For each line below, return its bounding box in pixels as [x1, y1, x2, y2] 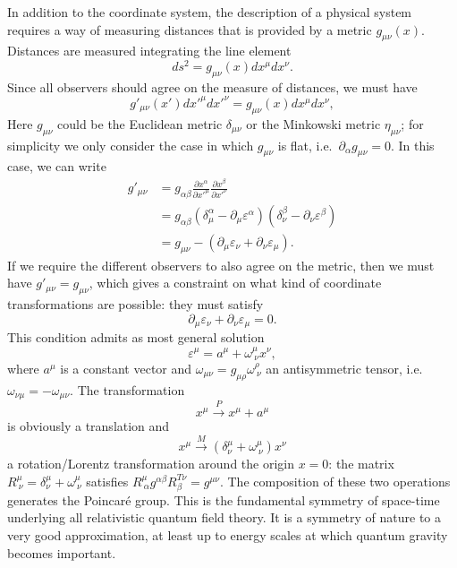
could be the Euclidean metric [56, 114, 223, 133]
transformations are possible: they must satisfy [7, 295, 264, 314]
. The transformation [70, 380, 185, 399]
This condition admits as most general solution [7, 328, 265, 347]
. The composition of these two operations [219, 471, 451, 490]
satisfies [86, 471, 129, 490]
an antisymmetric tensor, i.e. [266, 358, 423, 377]
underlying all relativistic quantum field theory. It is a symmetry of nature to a [7, 508, 442, 527]
